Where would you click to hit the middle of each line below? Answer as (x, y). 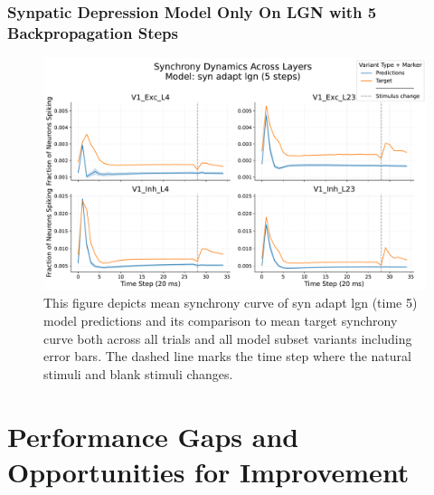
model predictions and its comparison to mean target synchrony (221, 321)
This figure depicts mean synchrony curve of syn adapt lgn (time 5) (231, 303)
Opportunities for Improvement (208, 471)
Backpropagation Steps (93, 32)
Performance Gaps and (153, 436)
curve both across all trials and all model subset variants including (228, 338)
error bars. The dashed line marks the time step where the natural (227, 356)
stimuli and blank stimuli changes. (138, 373)
